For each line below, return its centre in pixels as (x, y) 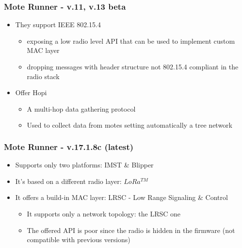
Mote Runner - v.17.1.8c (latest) (69, 146)
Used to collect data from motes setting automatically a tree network (129, 125)
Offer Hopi (31, 92)
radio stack (43, 76)
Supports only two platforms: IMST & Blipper (84, 165)
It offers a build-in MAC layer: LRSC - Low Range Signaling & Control (121, 197)
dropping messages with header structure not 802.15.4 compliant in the (133, 66)
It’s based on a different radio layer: (68, 181)
